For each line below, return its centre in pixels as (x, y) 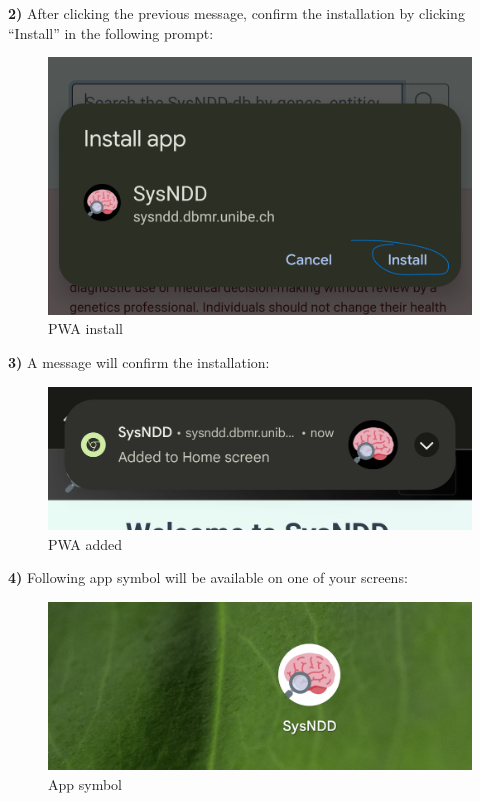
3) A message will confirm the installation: (139, 361)
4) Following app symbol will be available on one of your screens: (208, 577)
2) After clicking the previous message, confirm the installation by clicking (236, 13)
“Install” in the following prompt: (111, 32)
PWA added (85, 543)
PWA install (85, 328)
